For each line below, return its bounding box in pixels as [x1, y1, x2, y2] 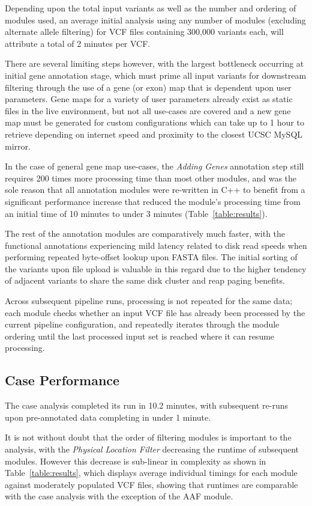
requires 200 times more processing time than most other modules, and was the [5, 171, 297, 184]
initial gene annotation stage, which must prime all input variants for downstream [5, 69, 307, 81]
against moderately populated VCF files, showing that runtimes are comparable [5, 478, 298, 490]
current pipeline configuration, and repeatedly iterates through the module [5, 318, 280, 331]
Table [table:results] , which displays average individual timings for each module [5, 466, 298, 479]
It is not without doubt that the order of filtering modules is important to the [5, 431, 292, 444]
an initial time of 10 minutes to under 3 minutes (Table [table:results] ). [5, 207, 268, 219]
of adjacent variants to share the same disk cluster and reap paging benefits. [5, 274, 285, 287]
